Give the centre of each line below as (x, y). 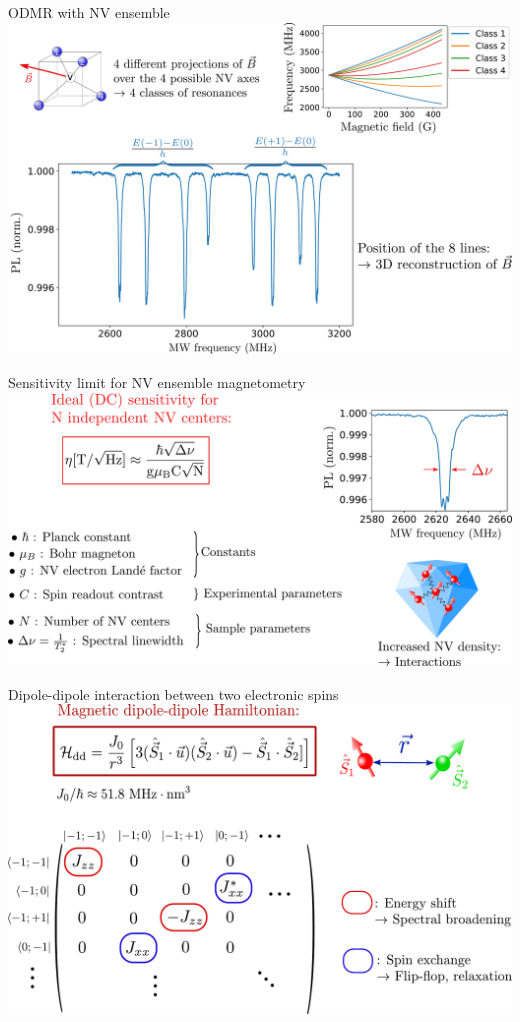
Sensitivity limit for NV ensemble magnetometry (157, 381)
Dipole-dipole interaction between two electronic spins (173, 693)
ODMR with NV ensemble (89, 12)
